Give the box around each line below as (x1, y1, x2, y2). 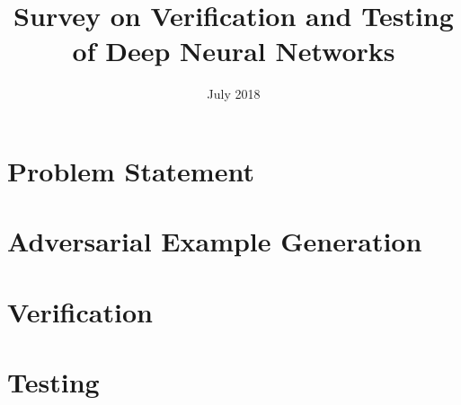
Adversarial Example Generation (7, 223, 422, 260)
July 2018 (207, 84, 261, 103)
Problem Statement (7, 152, 254, 189)
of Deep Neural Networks (72, 32, 395, 69)
